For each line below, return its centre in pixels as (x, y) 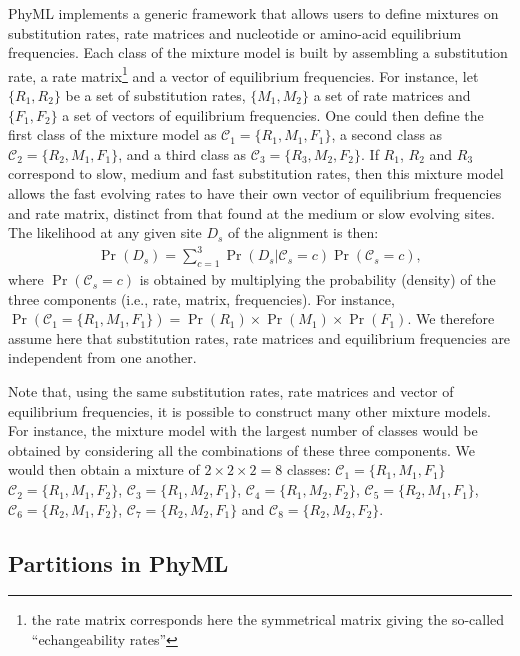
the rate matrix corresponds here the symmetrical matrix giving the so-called (268, 619)
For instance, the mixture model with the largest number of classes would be (243, 430)
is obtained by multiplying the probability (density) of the (317, 279)
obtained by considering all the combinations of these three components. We (242, 449)
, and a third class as (182, 153)
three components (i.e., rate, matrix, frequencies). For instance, (201, 298)
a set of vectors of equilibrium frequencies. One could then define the (273, 114)
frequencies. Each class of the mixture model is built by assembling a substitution (258, 52)
